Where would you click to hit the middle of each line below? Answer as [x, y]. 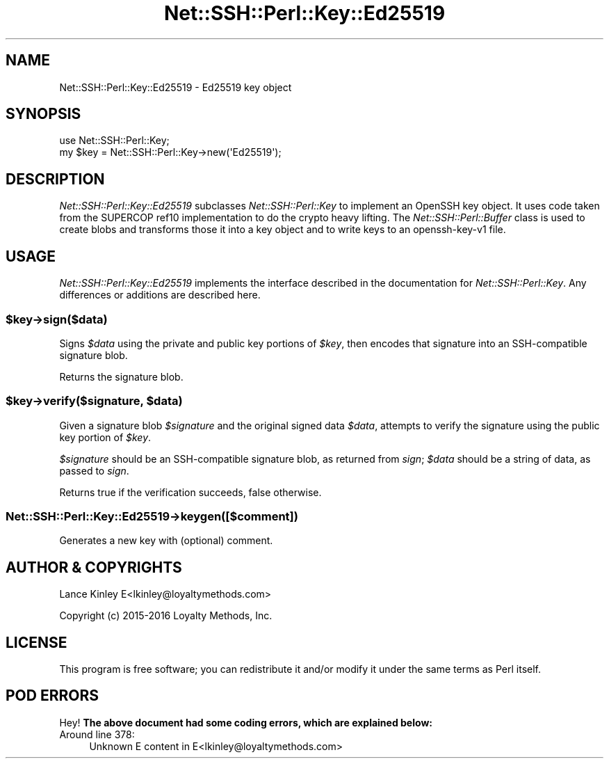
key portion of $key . [105, 437]
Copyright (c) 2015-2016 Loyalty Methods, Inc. [166, 616]
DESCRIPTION [55, 179]
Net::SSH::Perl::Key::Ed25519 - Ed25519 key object [176, 87]
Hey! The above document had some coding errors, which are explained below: [246, 722]
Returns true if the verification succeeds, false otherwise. [190, 492]
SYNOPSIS [43, 114]
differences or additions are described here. [160, 295]
